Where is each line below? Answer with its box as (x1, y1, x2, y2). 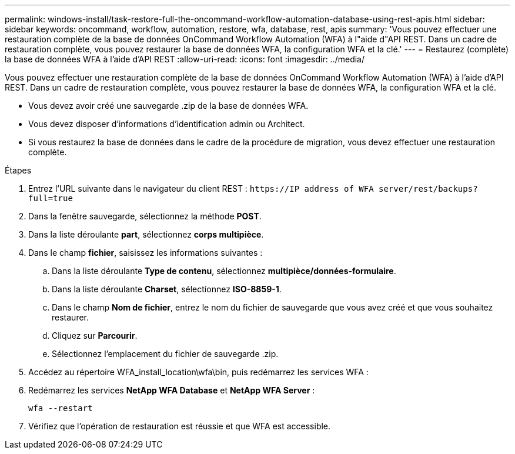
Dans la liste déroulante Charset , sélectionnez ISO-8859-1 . (52, 284, 282, 294)
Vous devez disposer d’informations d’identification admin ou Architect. (28, 119, 305, 129)
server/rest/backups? (378, 184, 478, 193)
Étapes (5, 165, 32, 175)
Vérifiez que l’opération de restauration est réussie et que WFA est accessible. (28, 421, 331, 431)
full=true (28, 193, 73, 203)
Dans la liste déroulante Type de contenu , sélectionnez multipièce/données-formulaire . (52, 266, 396, 276)
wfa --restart (28, 403, 93, 413)
